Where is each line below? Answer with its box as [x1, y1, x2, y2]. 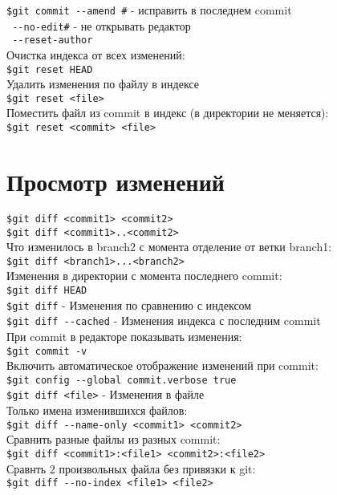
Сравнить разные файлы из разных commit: [6, 431, 221, 448]
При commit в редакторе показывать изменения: [6, 327, 242, 344]
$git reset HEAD [6, 63, 93, 75]
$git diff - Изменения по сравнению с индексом [6, 296, 252, 313]
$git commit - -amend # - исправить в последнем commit [6, 2, 292, 18]
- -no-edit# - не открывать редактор [12, 17, 191, 34]
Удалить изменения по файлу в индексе [6, 75, 199, 92]
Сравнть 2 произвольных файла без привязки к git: [6, 460, 256, 477]
